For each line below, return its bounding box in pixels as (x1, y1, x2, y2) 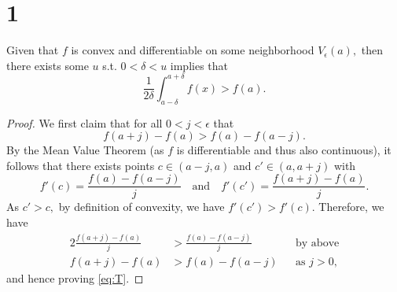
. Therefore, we (311, 198, 384, 215)
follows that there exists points (6, 157, 155, 173)
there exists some (6, 57, 89, 73)
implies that (170, 57, 229, 73)
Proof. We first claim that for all (6, 114, 163, 131)
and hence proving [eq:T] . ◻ (6, 270, 144, 286)
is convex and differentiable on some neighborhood (71, 42, 314, 58)
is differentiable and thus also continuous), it (176, 142, 391, 158)
